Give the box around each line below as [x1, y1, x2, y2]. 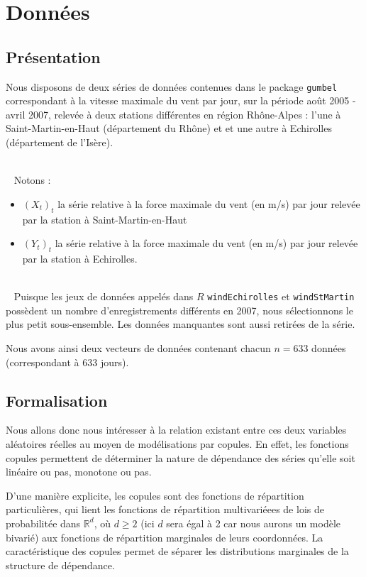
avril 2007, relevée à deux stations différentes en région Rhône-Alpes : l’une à [6, 106, 341, 121]
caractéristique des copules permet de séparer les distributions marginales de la [6, 544, 349, 559]
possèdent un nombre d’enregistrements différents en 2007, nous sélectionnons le [6, 302, 353, 317]
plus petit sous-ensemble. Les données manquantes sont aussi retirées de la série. [6, 317, 355, 331]
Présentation [6, 45, 101, 67]
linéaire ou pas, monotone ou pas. [6, 464, 152, 479]
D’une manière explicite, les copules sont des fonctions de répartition [6, 488, 304, 502]
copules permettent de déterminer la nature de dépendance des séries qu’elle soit [6, 450, 355, 465]
